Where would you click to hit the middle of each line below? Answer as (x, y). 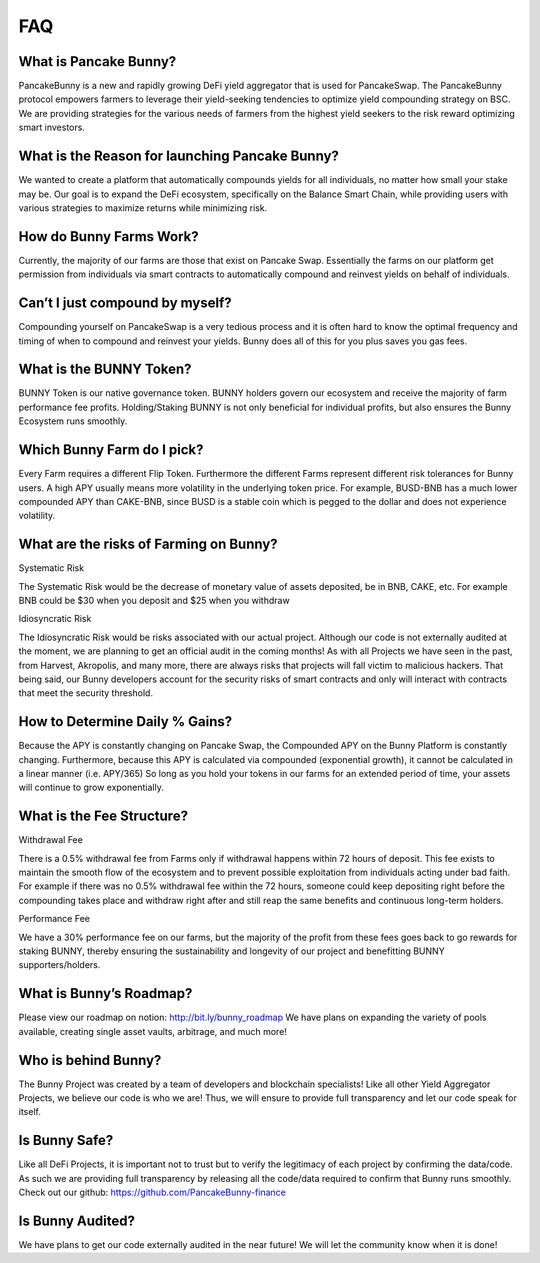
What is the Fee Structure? (103, 816)
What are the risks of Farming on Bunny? (148, 544)
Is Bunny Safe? (66, 1140)
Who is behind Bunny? (90, 1060)
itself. (30, 1112)
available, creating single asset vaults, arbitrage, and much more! (152, 1031)
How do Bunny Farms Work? (108, 236)
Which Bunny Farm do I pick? (111, 450)
